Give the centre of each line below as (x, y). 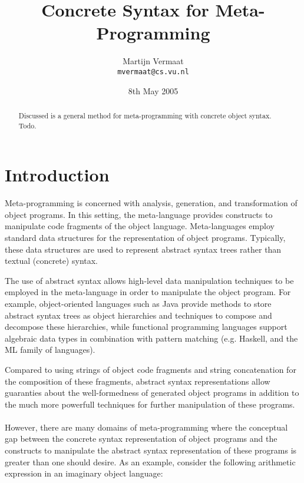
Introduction (57, 175)
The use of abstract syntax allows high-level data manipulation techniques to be (149, 280)
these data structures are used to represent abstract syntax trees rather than (143, 249)
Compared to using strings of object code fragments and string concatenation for (151, 369)
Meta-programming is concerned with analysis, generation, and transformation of (151, 203)
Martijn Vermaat (153, 61)
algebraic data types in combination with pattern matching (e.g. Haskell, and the (151, 338)
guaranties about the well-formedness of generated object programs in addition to (152, 393)
